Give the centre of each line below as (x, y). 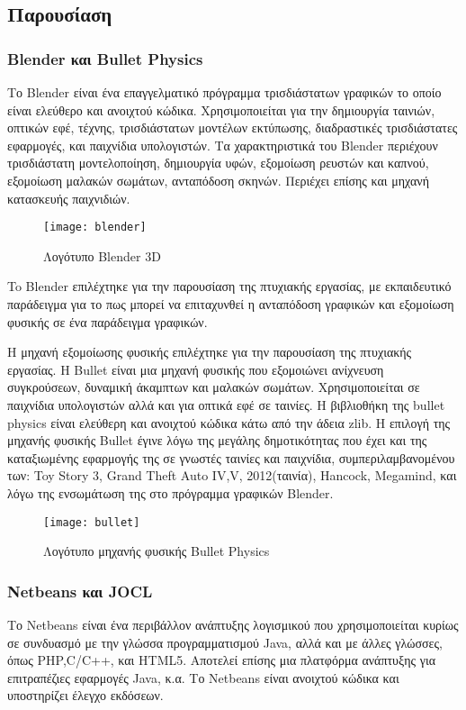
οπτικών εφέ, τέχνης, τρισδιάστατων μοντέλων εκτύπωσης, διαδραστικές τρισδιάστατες (233, 127)
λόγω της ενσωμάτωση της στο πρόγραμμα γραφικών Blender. (170, 492)
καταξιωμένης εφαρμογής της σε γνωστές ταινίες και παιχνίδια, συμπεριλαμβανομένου (231, 457)
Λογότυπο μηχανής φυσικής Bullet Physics (157, 551)
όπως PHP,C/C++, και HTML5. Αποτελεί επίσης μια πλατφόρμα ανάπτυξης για (222, 660)
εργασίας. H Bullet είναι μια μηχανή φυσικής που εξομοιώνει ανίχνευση (196, 369)
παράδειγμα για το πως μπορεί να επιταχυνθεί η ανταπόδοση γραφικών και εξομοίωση (231, 304)
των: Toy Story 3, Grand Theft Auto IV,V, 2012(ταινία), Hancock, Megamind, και (232, 475)
